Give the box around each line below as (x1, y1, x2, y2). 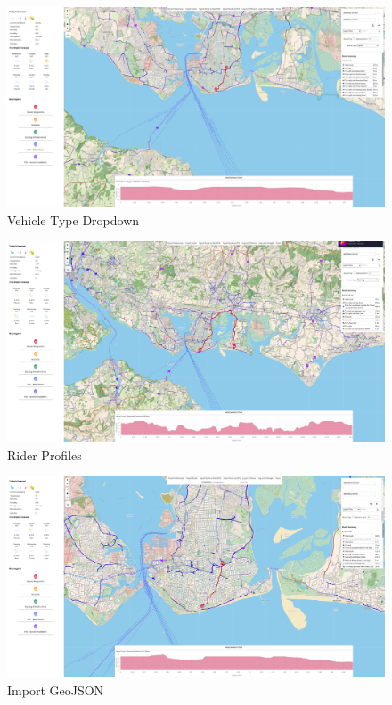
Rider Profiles (7, 445, 82, 464)
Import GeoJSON (7, 680, 104, 699)
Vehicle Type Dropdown (7, 210, 140, 229)
